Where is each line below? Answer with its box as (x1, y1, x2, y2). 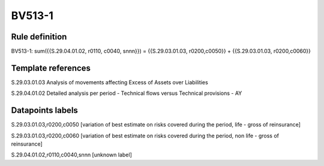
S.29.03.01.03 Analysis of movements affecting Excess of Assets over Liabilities (11, 78, 208, 86)
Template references (11, 63, 91, 73)
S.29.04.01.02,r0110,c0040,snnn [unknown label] (11, 151, 132, 158)
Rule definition (11, 32, 67, 42)
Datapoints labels (11, 105, 78, 116)
